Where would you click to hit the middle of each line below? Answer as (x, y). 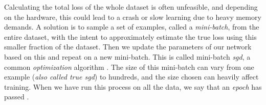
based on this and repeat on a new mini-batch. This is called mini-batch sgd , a (127, 56)
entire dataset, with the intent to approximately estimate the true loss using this (130, 36)
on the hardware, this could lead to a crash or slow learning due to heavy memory (133, 17)
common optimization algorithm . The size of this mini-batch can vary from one (129, 67)
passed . (17, 97)
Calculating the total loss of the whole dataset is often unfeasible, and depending (131, 7)
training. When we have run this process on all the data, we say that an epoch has (133, 86)
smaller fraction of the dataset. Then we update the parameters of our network (128, 47)
